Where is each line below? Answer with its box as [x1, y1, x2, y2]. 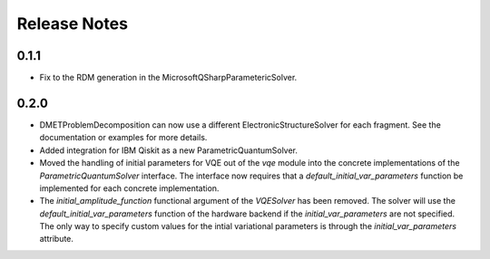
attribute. [39, 234, 74, 245]
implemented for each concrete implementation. [39, 182, 220, 194]
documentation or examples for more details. [39, 132, 208, 143]
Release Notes [16, 14, 129, 34]
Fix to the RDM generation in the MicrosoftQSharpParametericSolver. [39, 72, 298, 83]
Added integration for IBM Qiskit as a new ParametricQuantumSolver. [39, 145, 299, 156]
